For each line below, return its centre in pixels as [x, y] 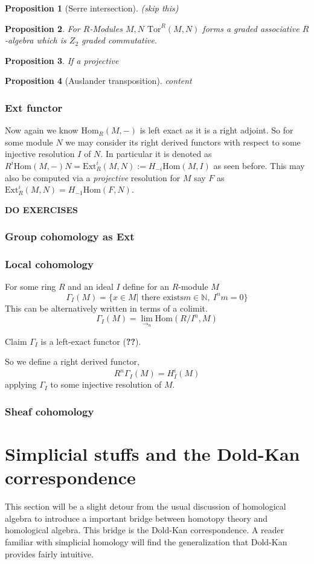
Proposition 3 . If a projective [62, 60]
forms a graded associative [251, 28]
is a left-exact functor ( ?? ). [91, 341]
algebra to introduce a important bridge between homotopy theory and [136, 518]
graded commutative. [120, 40]
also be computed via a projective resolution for [93, 177]
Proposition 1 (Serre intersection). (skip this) [92, 8]
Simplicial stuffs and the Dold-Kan [152, 454]
